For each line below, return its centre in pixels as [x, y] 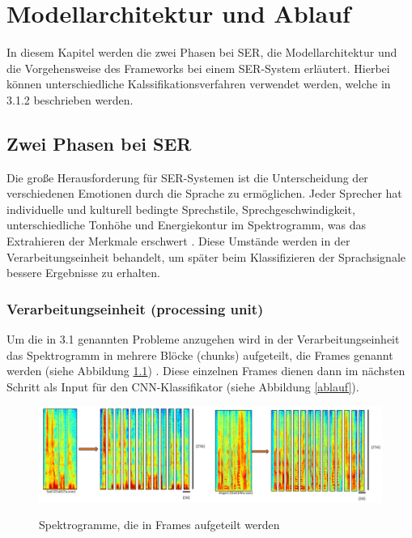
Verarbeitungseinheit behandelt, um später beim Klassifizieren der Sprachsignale [206, 256]
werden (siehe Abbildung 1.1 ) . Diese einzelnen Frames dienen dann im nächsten [206, 371]
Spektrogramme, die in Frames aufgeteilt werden [159, 525]
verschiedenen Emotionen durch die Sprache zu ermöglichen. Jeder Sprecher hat [204, 193]
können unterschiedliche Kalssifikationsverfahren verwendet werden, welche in [199, 84]
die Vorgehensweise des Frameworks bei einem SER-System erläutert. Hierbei [198, 68]
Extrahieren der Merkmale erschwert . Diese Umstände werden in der [178, 241]
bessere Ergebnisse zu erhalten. [83, 273]
